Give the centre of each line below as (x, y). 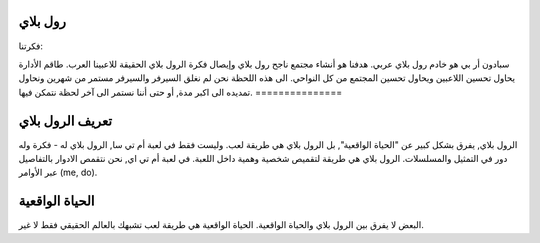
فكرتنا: (31, 46)
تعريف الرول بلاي (65, 120)
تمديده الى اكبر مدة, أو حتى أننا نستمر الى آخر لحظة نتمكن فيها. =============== (180, 92)
